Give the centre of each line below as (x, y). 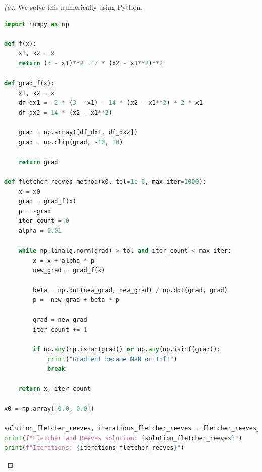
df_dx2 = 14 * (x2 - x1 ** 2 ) (65, 112)
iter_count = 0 (44, 221)
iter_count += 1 (60, 330)
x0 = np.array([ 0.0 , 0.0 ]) (49, 408)
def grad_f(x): (29, 83)
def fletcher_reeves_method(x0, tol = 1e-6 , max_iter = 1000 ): (105, 182)
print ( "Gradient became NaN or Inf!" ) (112, 359)
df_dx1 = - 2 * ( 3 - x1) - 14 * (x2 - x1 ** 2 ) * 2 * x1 (111, 103)
